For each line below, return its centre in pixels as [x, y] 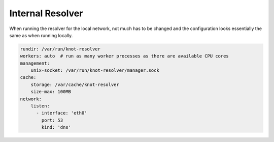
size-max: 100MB [51, 92]
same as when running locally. [41, 35]
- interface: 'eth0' [62, 113]
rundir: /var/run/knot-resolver [60, 49]
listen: [40, 106]
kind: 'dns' [56, 127]
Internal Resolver [46, 13]
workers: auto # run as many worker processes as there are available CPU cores [125, 56]
